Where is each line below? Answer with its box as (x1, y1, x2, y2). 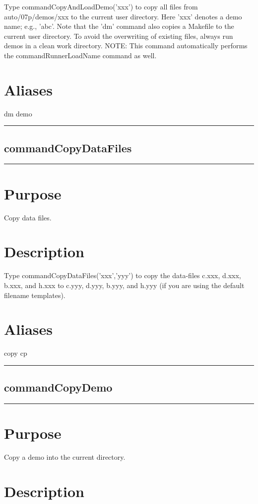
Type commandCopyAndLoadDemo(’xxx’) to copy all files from (4, 1, 198, 11)
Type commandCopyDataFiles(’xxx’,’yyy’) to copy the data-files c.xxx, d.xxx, (4, 270, 241, 281)
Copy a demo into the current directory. (4, 452, 126, 462)
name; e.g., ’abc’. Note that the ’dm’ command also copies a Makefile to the (4, 21, 234, 31)
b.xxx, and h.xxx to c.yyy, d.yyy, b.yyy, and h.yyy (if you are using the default (4, 280, 245, 290)
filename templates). (4, 290, 65, 300)
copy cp (4, 348, 27, 358)
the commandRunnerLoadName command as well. (4, 50, 157, 60)
